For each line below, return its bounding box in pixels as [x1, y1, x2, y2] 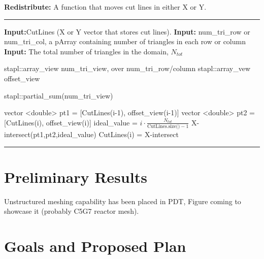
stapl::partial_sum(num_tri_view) [4, 90, 113, 101]
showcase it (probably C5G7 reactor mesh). [4, 206, 139, 216]
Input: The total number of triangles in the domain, [4, 46, 169, 56]
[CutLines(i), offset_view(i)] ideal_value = [4, 117, 138, 127]
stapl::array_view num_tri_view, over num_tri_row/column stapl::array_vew [4, 63, 251, 74]
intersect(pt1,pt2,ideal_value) [4, 129, 96, 140]
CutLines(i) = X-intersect [98, 129, 179, 140]
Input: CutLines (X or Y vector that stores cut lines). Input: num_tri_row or [4, 26, 250, 37]
